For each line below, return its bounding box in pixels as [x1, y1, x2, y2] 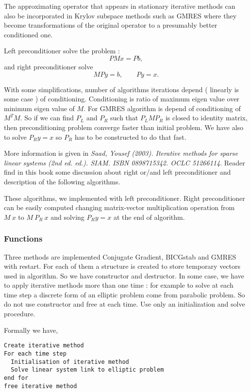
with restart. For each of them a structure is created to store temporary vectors [4, 261, 241, 271]
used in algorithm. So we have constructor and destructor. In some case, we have [4, 270, 244, 280]
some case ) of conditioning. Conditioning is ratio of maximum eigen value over [4, 94, 239, 104]
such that [110, 113, 138, 123]
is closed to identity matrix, [165, 113, 248, 123]
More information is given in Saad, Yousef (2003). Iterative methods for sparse [4, 148, 238, 158]
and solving [50, 212, 84, 222]
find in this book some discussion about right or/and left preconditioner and [4, 167, 231, 177]
